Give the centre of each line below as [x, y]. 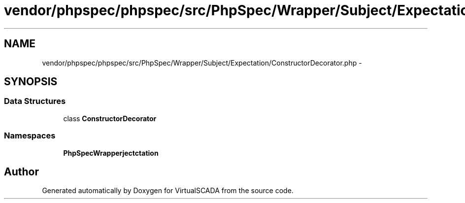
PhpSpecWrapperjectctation [111, 153]
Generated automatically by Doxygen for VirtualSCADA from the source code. [168, 191]
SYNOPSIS [31, 82]
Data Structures [35, 101]
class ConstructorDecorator [110, 118]
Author [21, 171]
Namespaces [30, 136]
